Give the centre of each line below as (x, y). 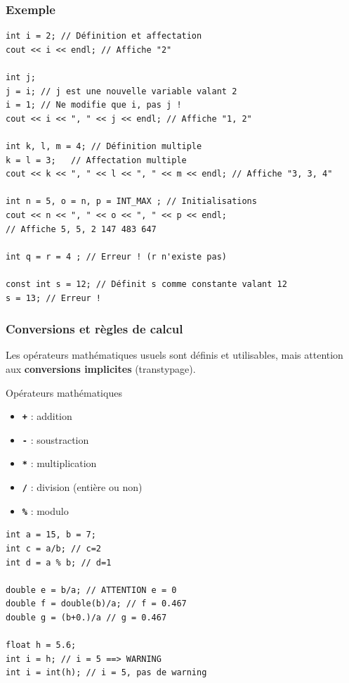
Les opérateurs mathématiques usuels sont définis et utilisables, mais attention (174, 355)
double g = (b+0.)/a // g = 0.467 (86, 617)
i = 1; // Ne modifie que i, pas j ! (94, 105)
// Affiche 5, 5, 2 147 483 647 (81, 229)
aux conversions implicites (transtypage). (101, 368)
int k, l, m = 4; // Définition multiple (104, 146)
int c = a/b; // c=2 (54, 548)
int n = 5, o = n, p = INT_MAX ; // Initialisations (131, 202)
